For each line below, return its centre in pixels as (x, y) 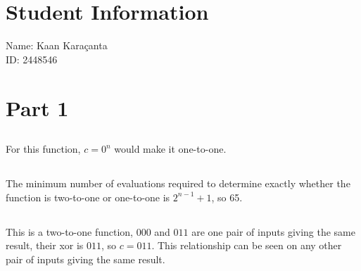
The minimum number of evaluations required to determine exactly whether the (178, 183)
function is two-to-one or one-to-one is (88, 197)
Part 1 (37, 107)
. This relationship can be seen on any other (247, 245)
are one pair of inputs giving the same (273, 231)
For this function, (43, 149)
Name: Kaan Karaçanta (57, 45)
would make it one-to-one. (170, 149)
